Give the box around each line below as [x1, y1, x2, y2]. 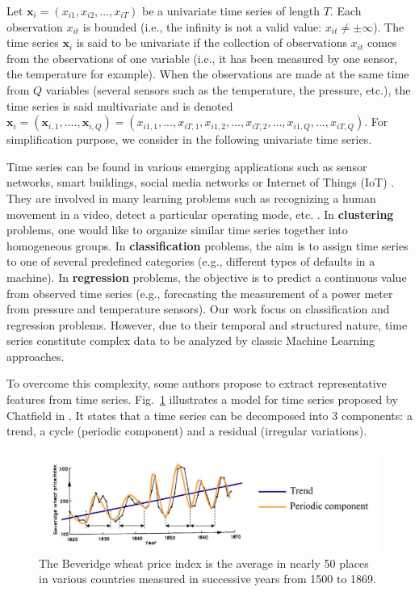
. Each [329, 2, 362, 19]
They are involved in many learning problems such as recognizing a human [6, 189, 376, 206]
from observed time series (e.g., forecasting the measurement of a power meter [6, 284, 393, 301]
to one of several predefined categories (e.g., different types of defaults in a [6, 253, 375, 270]
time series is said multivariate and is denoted [6, 97, 233, 114]
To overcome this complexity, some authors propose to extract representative [6, 375, 387, 392]
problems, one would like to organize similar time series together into [6, 221, 348, 238]
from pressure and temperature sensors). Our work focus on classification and [6, 300, 390, 317]
